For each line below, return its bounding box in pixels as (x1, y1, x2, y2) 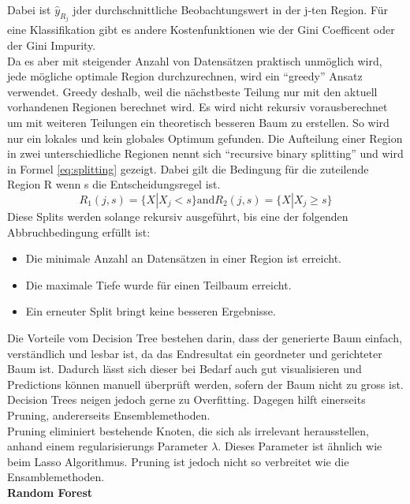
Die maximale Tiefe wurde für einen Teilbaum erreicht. (25, 276, 292, 293)
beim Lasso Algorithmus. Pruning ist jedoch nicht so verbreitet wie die (7, 453, 349, 469)
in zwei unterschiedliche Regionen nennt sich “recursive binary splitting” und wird (7, 145, 404, 162)
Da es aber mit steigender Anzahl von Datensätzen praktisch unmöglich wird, (7, 52, 382, 69)
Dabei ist (7, 2, 51, 17)
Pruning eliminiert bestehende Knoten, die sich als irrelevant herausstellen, (7, 422, 369, 439)
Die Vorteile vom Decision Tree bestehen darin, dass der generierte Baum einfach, (7, 329, 402, 345)
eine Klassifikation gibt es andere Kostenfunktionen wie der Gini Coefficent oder (7, 21, 395, 38)
